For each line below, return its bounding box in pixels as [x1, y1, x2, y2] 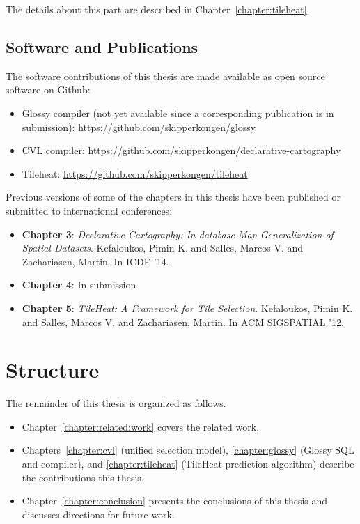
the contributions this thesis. [22, 470, 144, 484]
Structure [6, 355, 100, 384]
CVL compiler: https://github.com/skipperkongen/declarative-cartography [22, 143, 341, 157]
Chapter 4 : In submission [22, 277, 136, 292]
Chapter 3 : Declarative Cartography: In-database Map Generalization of [22, 226, 334, 241]
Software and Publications [6, 36, 198, 57]
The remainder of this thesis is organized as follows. [6, 396, 226, 410]
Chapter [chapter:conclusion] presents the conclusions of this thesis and [22, 493, 328, 508]
